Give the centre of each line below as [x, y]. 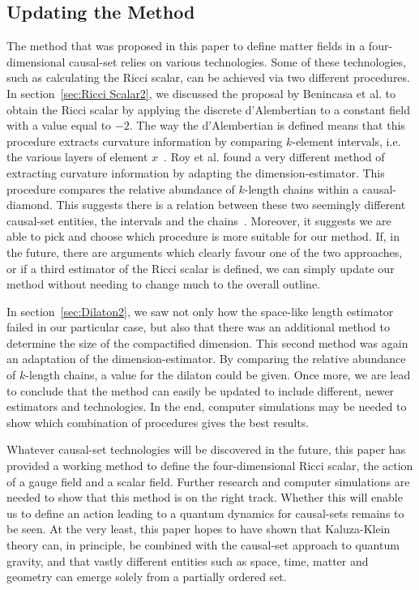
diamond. [30, 205]
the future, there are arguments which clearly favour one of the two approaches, [205, 252]
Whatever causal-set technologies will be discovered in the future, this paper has [206, 449]
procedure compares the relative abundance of [121, 188]
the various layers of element [77, 157]
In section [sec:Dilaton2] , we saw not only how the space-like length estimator [200, 311]
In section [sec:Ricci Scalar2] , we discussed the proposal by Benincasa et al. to [201, 93]
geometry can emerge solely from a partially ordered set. [147, 577]
